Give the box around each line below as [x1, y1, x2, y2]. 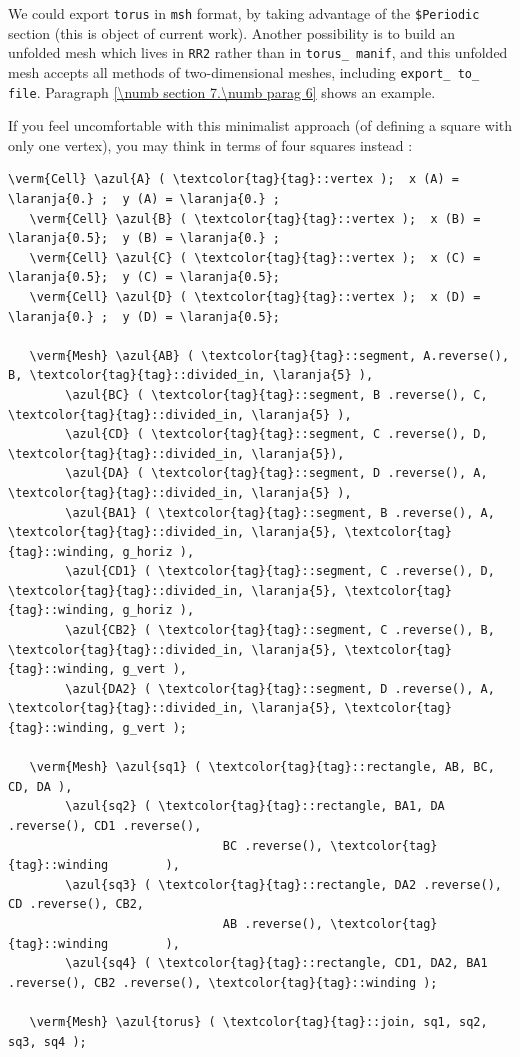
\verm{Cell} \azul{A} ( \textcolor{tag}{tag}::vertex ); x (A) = [8, 172, 460, 187]
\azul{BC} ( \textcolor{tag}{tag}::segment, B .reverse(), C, [65, 387, 488, 402]
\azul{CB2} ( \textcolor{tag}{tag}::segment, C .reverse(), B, [65, 623, 495, 638]
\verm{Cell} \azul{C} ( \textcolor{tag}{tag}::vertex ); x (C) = [29, 250, 481, 265]
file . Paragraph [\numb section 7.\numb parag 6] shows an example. [8, 81, 436, 102]
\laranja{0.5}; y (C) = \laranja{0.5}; [8, 270, 281, 285]
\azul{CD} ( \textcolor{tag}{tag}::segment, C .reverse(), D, [65, 427, 488, 442]
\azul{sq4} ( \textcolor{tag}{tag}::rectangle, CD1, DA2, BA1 [65, 956, 488, 971]
